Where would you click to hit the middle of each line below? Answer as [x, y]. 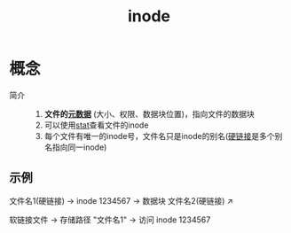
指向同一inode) [79, 147]
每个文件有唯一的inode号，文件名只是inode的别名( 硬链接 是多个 [159, 136]
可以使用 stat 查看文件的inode [96, 125]
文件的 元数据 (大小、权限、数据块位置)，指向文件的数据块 [149, 113]
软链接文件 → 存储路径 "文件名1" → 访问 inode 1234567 [110, 220]
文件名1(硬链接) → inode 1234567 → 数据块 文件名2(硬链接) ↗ [121, 200]
